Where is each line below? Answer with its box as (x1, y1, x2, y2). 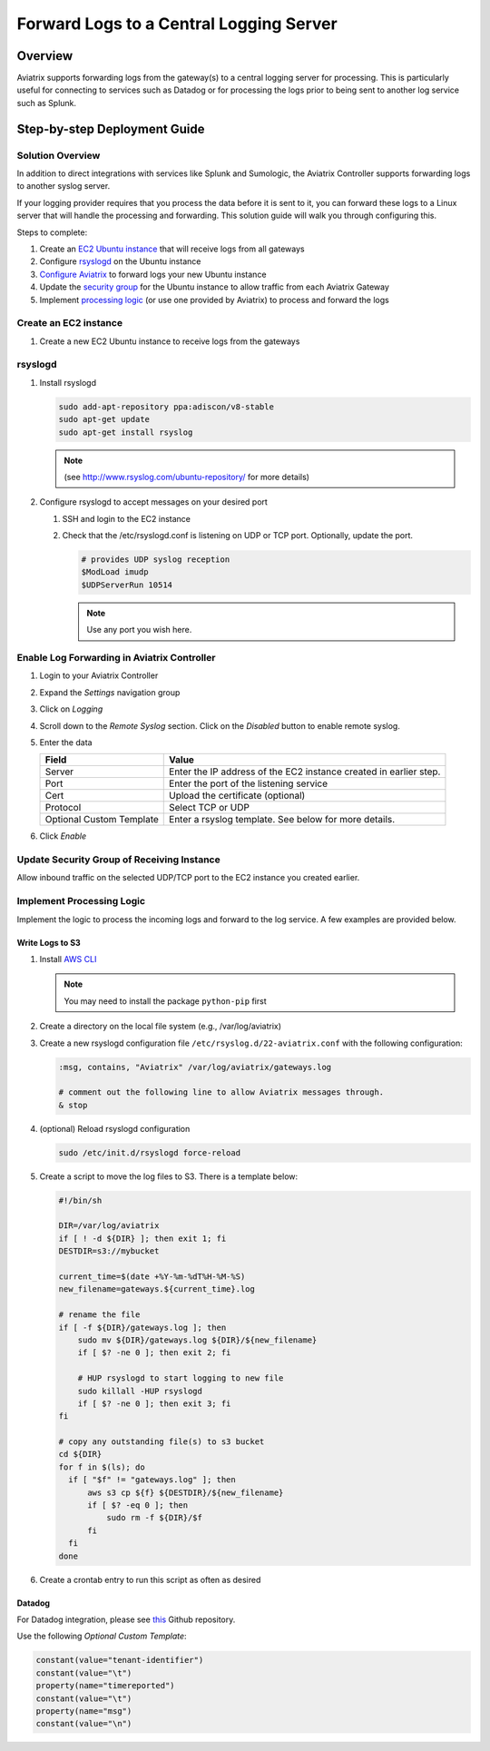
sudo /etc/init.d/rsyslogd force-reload (58, 1147, 240, 1157)
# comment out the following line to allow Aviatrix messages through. (58, 1087, 385, 1097)
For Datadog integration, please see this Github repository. (16, 1614, 236, 1625)
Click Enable (39, 831, 86, 841)
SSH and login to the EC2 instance (62, 513, 191, 524)
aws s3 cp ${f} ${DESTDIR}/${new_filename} (87, 1487, 284, 1498)
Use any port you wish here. (86, 625, 192, 635)
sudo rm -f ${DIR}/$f (105, 1512, 203, 1523)
